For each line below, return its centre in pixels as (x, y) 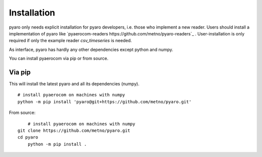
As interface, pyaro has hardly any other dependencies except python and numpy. (91, 49)
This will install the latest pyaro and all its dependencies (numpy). (74, 84)
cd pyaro (28, 137)
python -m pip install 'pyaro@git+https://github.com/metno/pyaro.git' (105, 102)
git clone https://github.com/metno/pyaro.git (74, 130)
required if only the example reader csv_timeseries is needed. (70, 41)
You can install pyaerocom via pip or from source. (59, 59)
